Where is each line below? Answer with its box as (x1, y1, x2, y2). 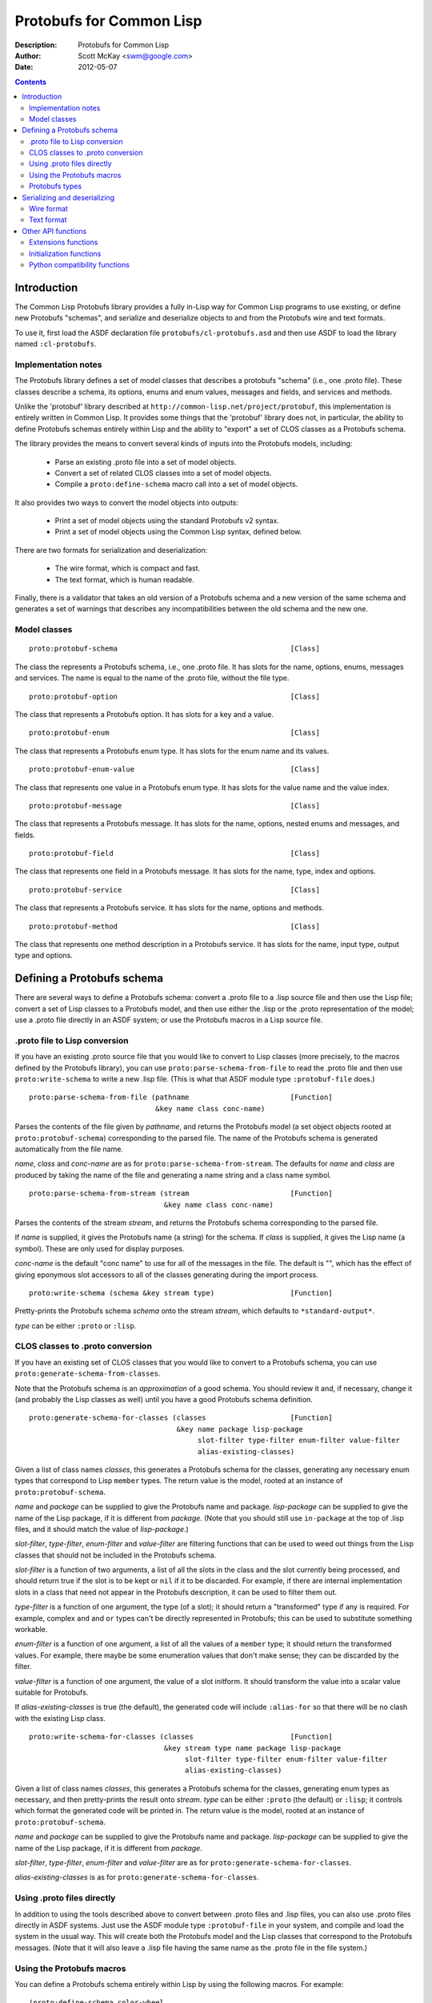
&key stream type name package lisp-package (163, 1743, 342, 1752)
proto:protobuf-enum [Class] (29, 728, 320, 737)
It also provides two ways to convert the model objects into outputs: (14, 498, 239, 507)
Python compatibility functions (29, 260, 130, 269)
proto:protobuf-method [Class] (29, 921, 320, 931)
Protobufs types (29, 181, 82, 191)
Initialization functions (29, 248, 102, 258)
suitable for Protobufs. (14, 1687, 89, 1697)
